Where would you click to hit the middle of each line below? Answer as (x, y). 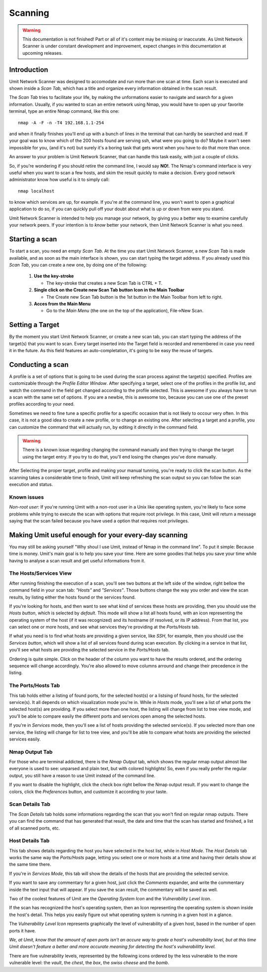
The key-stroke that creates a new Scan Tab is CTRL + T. (104, 283)
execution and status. (31, 484)
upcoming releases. (43, 53)
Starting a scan (33, 239)
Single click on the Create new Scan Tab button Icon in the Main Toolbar (109, 290)
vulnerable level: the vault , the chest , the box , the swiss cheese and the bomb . (89, 963)
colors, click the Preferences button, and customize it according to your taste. (88, 791)
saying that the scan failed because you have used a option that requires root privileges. (99, 521)
